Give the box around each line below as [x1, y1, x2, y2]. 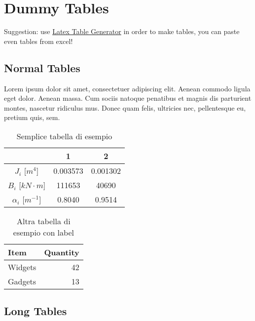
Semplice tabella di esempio [16, 130, 112, 142]
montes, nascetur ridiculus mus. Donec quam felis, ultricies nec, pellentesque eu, [4, 102, 246, 113]
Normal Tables [4, 60, 80, 75]
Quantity [44, 246, 79, 258]
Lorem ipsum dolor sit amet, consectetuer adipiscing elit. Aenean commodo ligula [4, 83, 251, 93]
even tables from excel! [4, 36, 73, 46]
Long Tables [4, 303, 67, 319]
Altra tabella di [17, 215, 71, 227]
